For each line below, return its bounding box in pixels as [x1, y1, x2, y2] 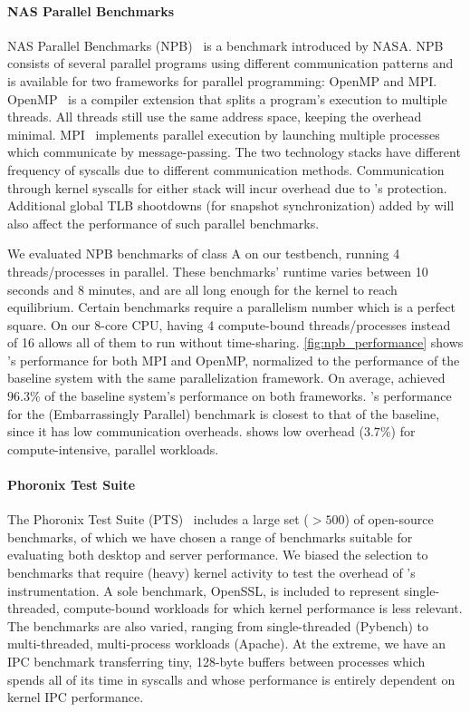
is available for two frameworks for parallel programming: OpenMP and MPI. [7, 71, 437, 90]
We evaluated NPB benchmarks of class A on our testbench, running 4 [7, 244, 400, 263]
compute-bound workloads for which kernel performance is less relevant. [63, 599, 463, 618]
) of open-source [344, 510, 434, 529]
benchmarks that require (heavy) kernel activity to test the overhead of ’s [7, 563, 416, 582]
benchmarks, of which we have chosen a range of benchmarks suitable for [7, 527, 413, 546]
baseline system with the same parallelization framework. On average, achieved [7, 368, 446, 387]
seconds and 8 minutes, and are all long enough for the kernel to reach [7, 279, 398, 298]
